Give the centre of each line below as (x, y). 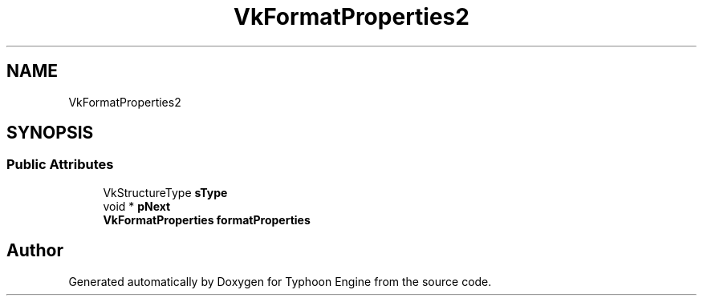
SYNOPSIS (50, 133)
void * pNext (137, 206)
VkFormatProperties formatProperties (207, 219)
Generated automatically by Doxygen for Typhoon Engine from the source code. (280, 281)
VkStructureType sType (165, 192)
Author (35, 251)
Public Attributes (60, 165)
